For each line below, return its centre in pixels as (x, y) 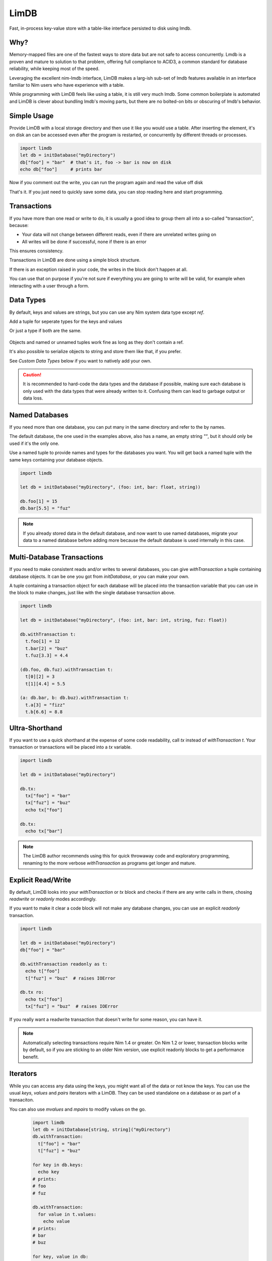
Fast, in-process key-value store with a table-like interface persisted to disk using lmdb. (100, 28)
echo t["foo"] (43, 971)
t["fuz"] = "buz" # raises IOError (71, 978)
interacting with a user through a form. (49, 285)
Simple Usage (31, 116)
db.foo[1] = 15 (39, 501)
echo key (49, 1172)
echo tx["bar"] (44, 831)
